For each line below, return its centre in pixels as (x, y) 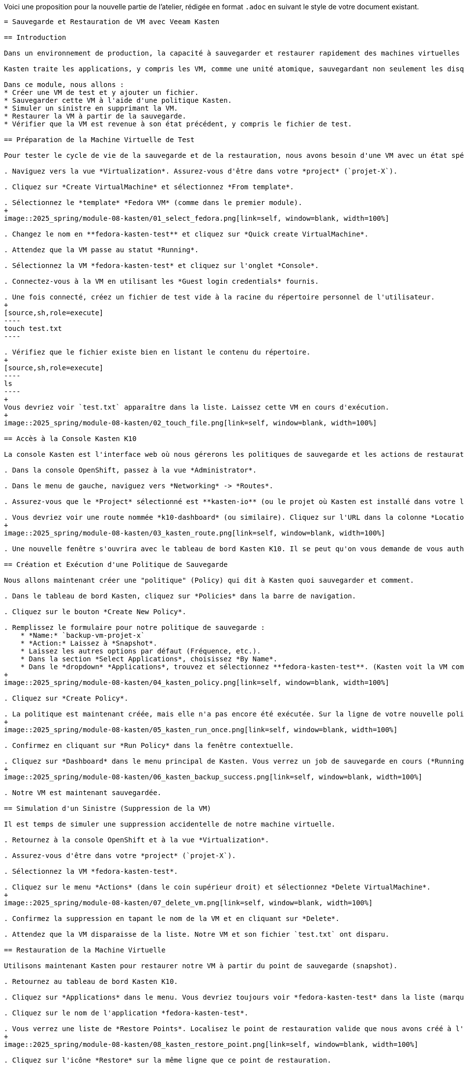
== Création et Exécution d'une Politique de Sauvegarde (116, 564)
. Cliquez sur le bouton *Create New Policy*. (95, 612)
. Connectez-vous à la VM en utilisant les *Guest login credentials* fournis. (161, 281)
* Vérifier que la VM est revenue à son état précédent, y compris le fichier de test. (178, 124)
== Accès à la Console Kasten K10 (70, 439)
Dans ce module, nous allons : (64, 85)
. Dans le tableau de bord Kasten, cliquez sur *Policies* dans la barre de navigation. (180, 596)
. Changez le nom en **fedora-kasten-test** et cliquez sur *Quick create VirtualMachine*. (186, 234)
